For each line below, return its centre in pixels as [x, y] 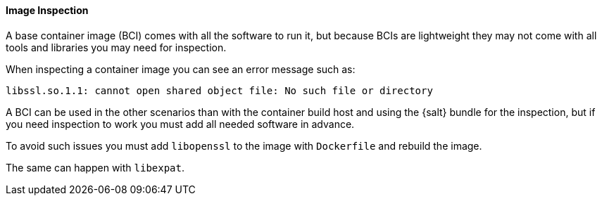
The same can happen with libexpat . [95, 167]
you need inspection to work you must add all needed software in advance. [180, 124]
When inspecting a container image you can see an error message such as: [181, 69]
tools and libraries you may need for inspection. [116, 47]
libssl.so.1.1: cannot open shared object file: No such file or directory [219, 90]
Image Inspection [47, 10]
